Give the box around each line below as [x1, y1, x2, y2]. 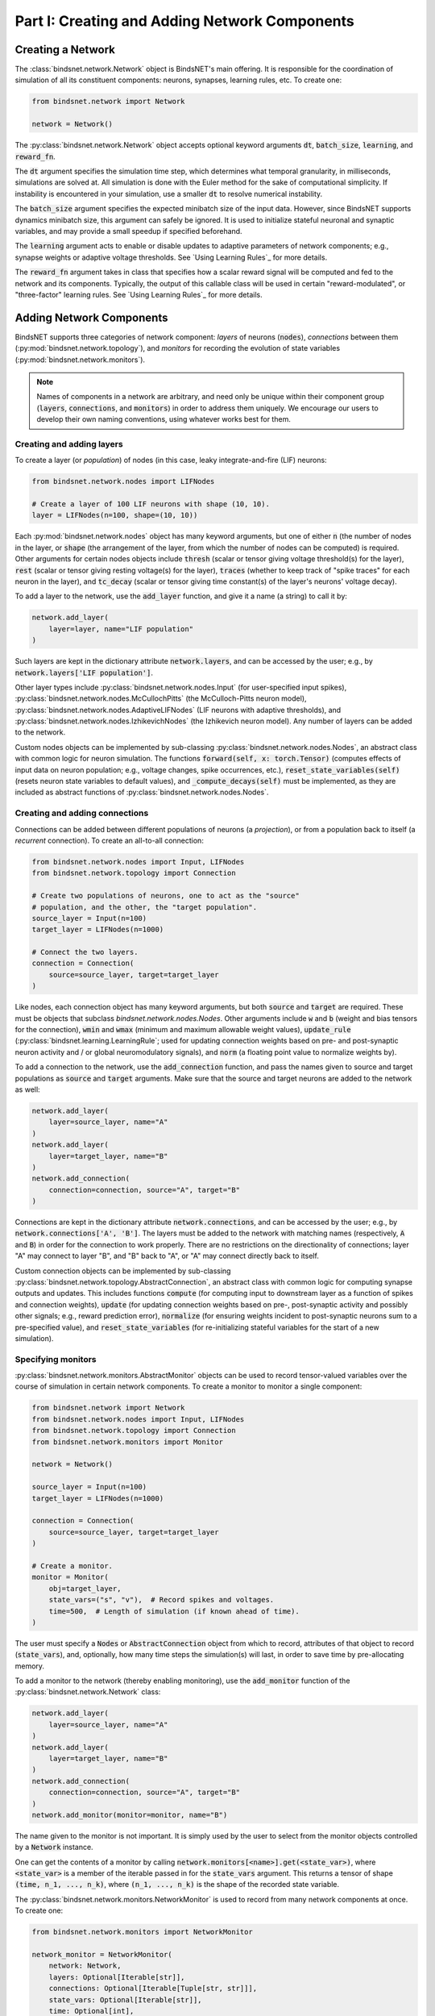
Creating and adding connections [14, 807, 149, 818]
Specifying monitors [14, 1353, 97, 1364]
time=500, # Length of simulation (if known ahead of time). [48, 1606, 300, 1616]
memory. [14, 1661, 44, 1671]
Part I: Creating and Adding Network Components [14, 12, 354, 30]
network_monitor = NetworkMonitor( [31, 1950, 172, 1960]
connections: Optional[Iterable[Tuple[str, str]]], [48, 1984, 258, 1993]
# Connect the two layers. [31, 948, 139, 957]
